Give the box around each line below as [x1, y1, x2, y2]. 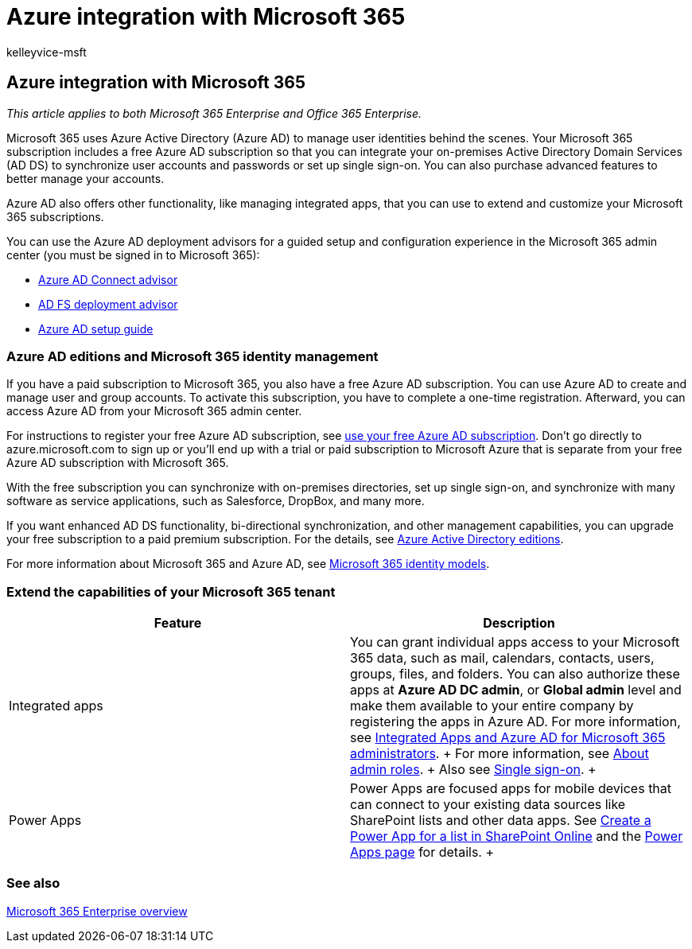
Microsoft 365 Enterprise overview [6, 904, 188, 918]
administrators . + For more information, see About [350, 745, 649, 762]
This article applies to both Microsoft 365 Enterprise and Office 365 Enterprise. [6, 106, 422, 120]
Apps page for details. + [350, 844, 495, 861]
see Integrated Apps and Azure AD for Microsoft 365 [350, 729, 666, 746]
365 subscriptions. [6, 209, 104, 224]
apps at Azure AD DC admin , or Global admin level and [350, 682, 682, 698]
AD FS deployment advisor [38, 297, 178, 311]
